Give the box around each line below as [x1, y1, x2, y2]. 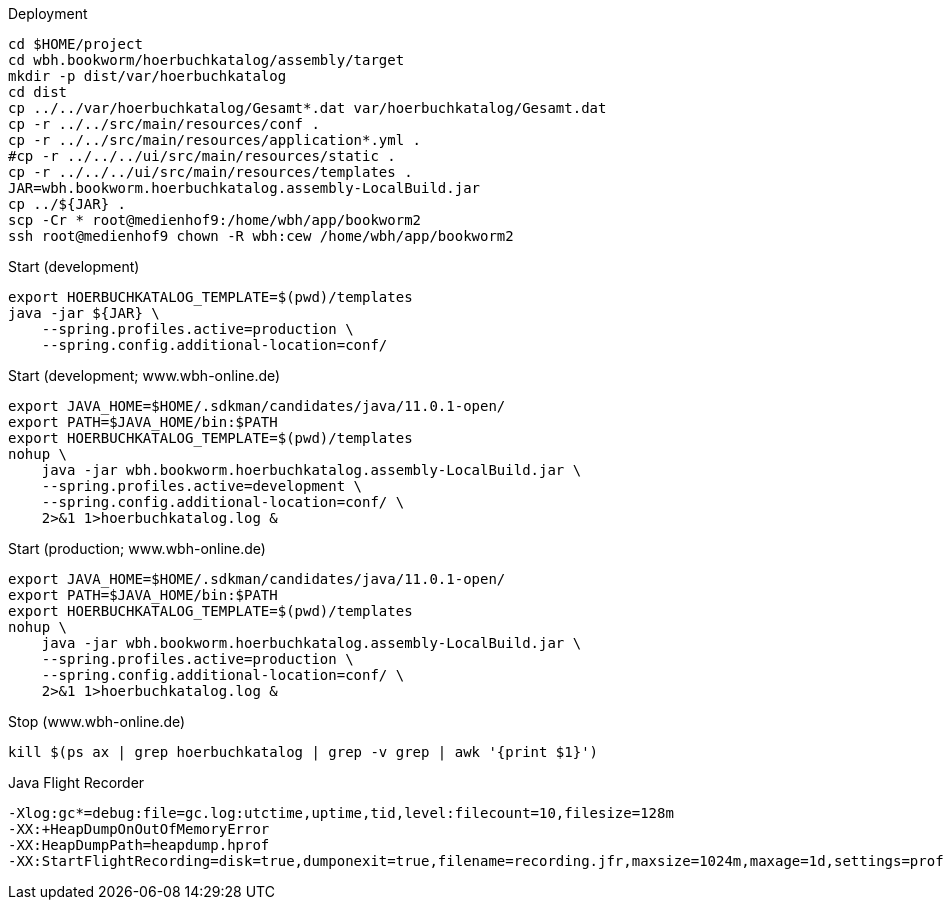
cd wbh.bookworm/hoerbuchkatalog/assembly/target [8, 52, 405, 68]
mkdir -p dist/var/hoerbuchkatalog [8, 68, 287, 84]
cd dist [8, 84, 68, 100]
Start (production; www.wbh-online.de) [8, 540, 266, 557]
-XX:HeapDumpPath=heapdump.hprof [8, 837, 270, 853]
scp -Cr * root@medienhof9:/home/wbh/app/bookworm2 [8, 212, 422, 228]
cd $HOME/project [8, 36, 143, 52]
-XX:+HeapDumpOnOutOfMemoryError [8, 821, 270, 837]
